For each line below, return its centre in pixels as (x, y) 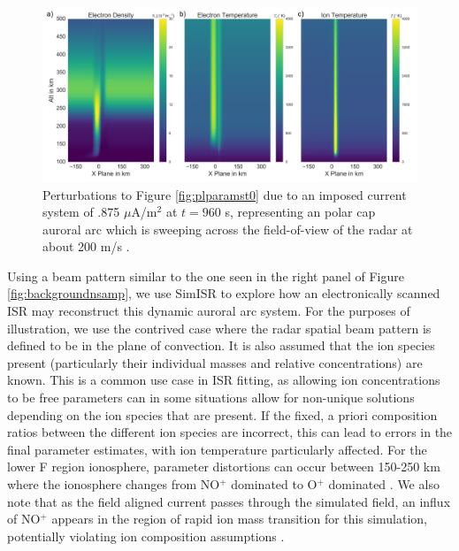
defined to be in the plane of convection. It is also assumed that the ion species (221, 345)
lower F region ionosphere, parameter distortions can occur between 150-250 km (224, 467)
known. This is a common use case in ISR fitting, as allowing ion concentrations (224, 380)
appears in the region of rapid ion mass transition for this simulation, (240, 519)
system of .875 (81, 212)
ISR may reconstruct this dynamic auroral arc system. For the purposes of (209, 311)
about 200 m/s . (86, 246)
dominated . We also (384, 484)
